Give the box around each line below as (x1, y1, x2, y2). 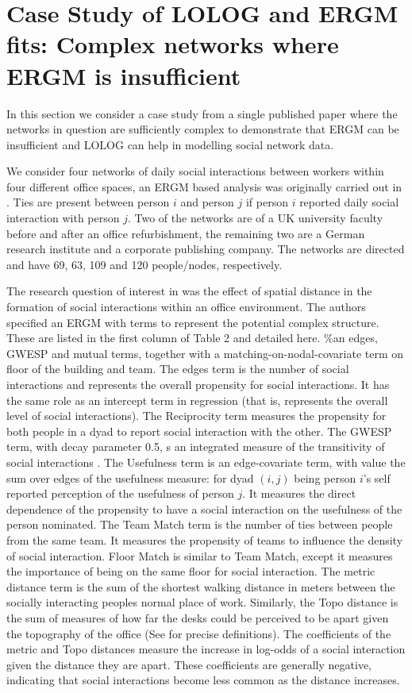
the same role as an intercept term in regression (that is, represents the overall (6, 391, 388, 408)
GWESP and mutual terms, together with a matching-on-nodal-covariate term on (6, 345, 404, 361)
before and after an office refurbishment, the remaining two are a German (6, 225, 365, 241)
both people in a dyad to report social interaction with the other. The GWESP (6, 422, 392, 439)
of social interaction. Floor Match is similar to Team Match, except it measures (6, 547, 393, 564)
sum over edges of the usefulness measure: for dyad (6, 469, 254, 486)
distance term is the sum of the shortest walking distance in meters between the (6, 578, 395, 595)
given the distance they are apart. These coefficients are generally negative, (6, 656, 372, 672)
